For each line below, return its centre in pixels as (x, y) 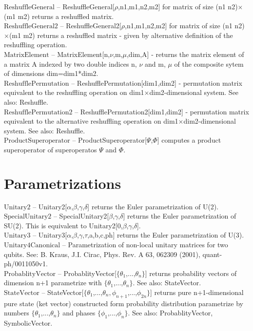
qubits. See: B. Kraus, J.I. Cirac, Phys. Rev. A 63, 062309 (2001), (102, 254)
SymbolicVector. (28, 323)
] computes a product (189, 140)
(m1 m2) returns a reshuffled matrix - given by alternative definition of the (121, 35)
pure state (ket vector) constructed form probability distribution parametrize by (124, 303)
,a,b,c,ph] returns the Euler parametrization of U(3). (166, 235)
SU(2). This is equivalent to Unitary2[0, (63, 225)
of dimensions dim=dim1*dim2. (51, 73)
